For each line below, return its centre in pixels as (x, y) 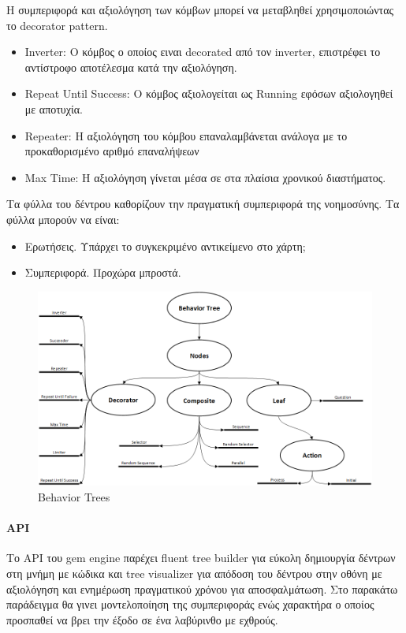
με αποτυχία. (54, 108)
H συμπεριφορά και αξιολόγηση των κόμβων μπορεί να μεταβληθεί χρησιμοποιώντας (200, 9)
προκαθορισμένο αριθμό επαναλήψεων (112, 151)
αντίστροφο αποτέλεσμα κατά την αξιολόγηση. (131, 67)
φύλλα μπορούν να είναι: (63, 219)
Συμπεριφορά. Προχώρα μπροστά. (103, 272)
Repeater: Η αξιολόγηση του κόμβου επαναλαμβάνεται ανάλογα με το (186, 135)
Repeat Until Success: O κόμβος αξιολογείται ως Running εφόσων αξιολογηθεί (209, 93)
